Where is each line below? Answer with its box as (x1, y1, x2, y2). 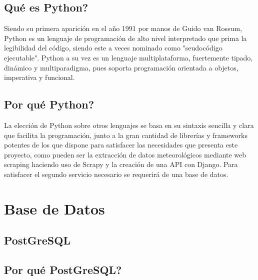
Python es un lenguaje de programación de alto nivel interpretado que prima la (4, 32, 247, 43)
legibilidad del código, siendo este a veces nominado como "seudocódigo (4, 42, 222, 53)
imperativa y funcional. (4, 72, 75, 82)
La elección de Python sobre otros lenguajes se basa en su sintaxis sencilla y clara (4, 119, 254, 130)
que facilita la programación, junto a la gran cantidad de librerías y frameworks (4, 129, 247, 140)
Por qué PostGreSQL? (4, 262, 122, 277)
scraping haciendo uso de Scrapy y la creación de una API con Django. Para (4, 159, 238, 169)
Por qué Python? (4, 96, 94, 112)
